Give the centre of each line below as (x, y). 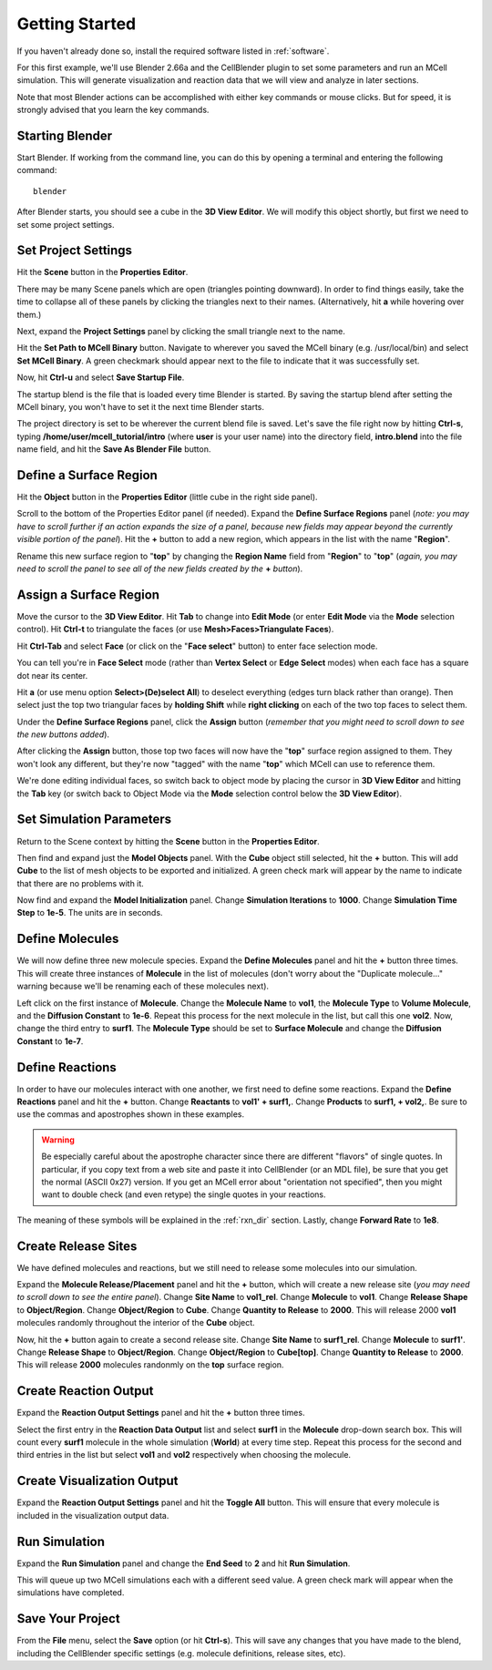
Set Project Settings (74, 251)
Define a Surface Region (87, 475)
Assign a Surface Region (88, 594)
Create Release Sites (77, 1246)
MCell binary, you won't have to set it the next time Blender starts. (140, 407)
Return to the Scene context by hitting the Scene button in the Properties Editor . (169, 841)
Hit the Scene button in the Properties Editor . (102, 272)
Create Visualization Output (97, 1481)
